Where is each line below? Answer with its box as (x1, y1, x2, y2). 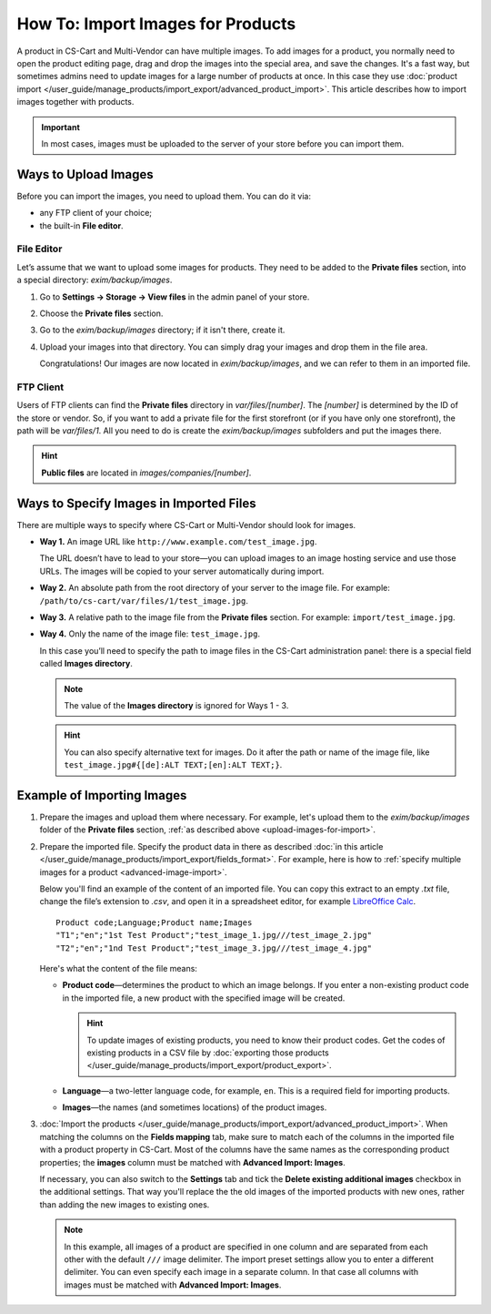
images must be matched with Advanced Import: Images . (64, 1279, 282, 1290)
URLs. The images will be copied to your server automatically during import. (39, 565, 325, 576)
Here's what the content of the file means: (39, 963, 197, 973)
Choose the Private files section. (39, 308, 164, 319)
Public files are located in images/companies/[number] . (41, 467, 252, 478)
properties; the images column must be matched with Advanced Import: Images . (39, 1156, 346, 1167)
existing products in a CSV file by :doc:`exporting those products (86, 1047, 329, 1058)
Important (41, 121, 81, 132)
